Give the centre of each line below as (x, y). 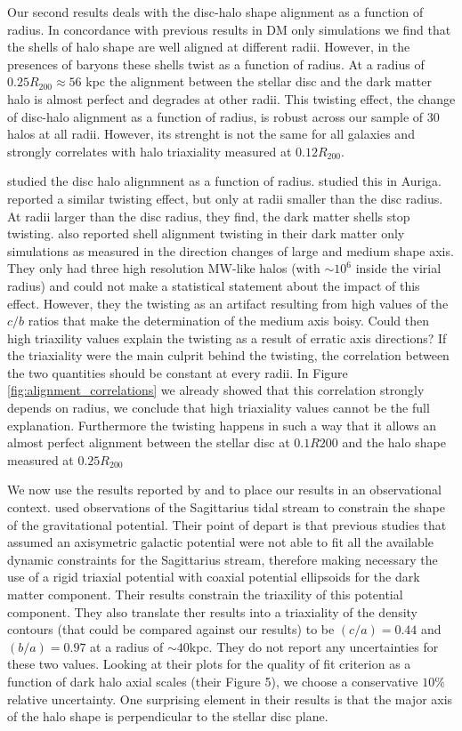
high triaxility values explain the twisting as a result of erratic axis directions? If (227, 337)
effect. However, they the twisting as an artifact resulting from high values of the (228, 303)
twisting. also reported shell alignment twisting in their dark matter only (206, 233)
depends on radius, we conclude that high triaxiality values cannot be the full (219, 408)
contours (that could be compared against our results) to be (171, 629)
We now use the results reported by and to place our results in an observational (224, 490)
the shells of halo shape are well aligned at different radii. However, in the (209, 47)
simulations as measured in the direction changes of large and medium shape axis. (231, 250)
